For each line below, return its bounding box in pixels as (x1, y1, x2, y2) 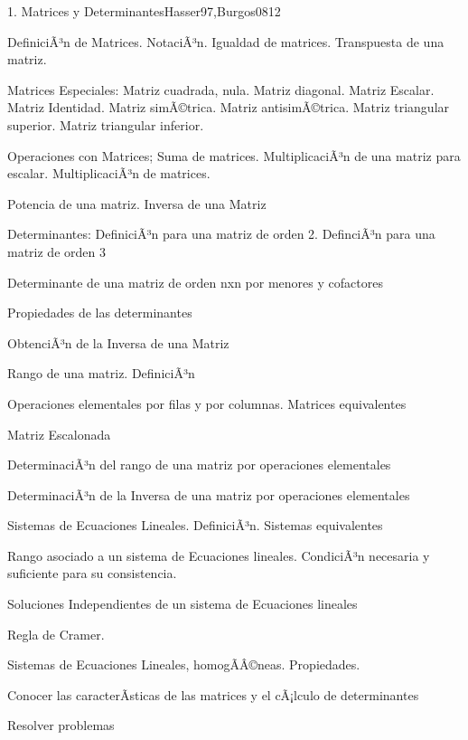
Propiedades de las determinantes (7, 303, 192, 322)
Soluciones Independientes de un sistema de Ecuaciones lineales (7, 594, 358, 613)
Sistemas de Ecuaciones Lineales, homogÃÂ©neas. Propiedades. (7, 655, 360, 674)
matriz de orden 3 (7, 242, 106, 261)
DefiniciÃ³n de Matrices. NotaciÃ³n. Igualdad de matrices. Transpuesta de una (7, 32, 445, 51)
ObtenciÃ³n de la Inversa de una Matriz (7, 333, 229, 352)
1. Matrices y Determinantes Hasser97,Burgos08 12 (7, 2, 281, 20)
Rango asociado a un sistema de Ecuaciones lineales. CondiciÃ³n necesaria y (7, 546, 430, 564)
